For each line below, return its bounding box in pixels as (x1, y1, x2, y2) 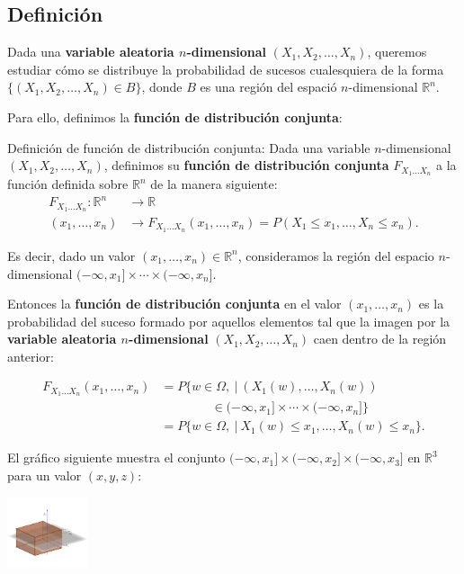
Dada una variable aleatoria (7, 42, 174, 61)
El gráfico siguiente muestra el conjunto (7, 448, 226, 467)
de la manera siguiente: (150, 175, 278, 193)
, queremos (367, 42, 427, 61)
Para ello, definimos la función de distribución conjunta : (7, 107, 343, 126)
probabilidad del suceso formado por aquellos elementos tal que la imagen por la (7, 311, 451, 330)
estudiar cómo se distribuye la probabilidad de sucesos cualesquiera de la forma (7, 59, 444, 78)
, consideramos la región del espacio (237, 246, 434, 265)
